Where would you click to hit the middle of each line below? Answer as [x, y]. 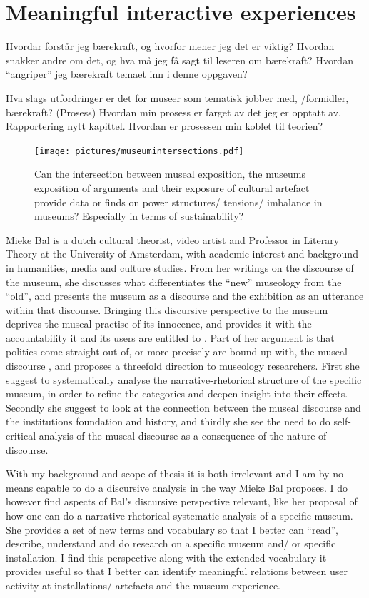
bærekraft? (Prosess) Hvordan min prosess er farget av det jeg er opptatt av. [173, 112]
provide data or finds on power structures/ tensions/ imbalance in [178, 202]
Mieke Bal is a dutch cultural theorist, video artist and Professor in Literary [173, 239]
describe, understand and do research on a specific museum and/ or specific [171, 543]
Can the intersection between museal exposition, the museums [170, 174]
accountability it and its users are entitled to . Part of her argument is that [170, 337]
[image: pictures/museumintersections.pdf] [139, 151]
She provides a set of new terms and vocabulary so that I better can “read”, [172, 529]
